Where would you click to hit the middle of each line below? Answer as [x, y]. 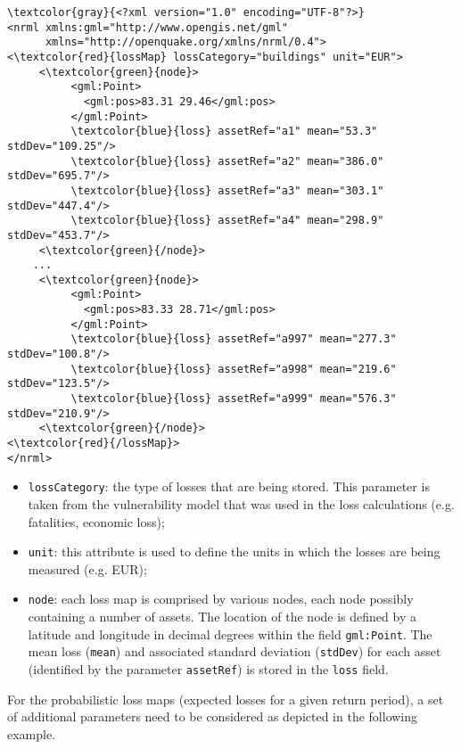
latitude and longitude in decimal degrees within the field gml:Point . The [230, 634]
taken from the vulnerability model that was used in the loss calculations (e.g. [241, 504]
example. [32, 733]
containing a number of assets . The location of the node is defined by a [222, 617]
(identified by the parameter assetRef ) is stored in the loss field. [208, 669]
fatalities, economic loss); [96, 521]
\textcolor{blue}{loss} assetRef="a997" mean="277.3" [234, 339]
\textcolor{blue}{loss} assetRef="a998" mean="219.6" [234, 369]
